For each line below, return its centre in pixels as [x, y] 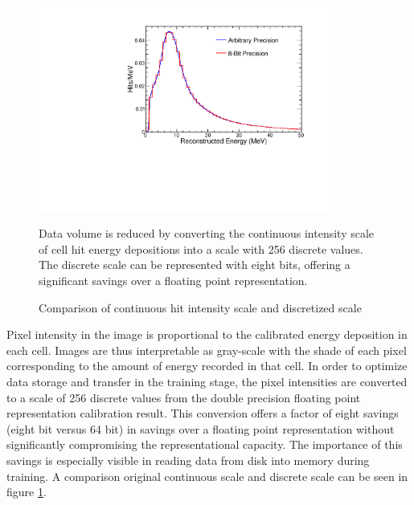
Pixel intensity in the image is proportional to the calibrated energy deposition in [207, 334]
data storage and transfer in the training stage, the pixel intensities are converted [207, 382]
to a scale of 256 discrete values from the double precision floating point [184, 397]
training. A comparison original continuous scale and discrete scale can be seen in [207, 476]
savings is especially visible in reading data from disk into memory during [188, 460]
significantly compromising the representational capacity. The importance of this [205, 444]
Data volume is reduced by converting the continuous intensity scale [207, 233]
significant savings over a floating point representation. [173, 281]
